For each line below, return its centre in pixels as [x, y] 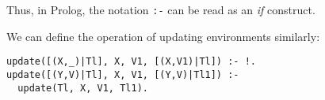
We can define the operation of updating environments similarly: [163, 36]
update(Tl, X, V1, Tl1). [83, 88]
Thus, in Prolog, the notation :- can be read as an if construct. [161, 9]
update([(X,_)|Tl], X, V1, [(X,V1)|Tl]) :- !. [131, 62]
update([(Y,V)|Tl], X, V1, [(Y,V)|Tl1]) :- [123, 74]
